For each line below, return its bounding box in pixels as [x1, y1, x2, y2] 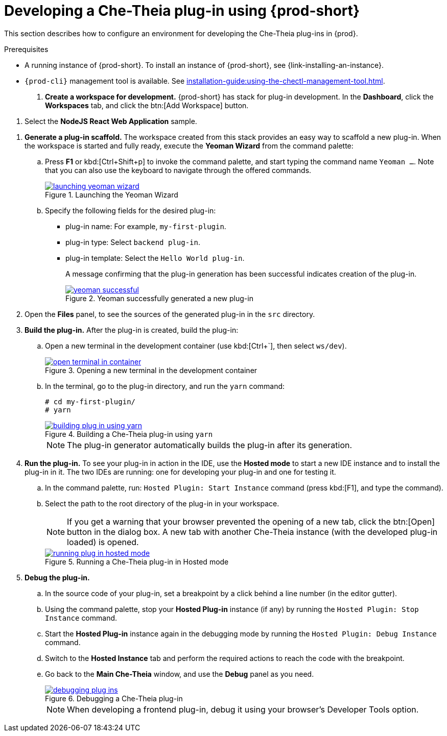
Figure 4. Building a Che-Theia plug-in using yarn [45, 429, 213, 438]
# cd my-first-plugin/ [45, 397, 136, 406]
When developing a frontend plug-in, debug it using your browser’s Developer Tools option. [67, 704, 419, 715]
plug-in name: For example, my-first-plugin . [65, 222, 226, 231]
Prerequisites [4, 44, 49, 54]
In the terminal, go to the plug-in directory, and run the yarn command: [45, 381, 285, 390]
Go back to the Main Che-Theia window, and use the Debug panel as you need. [45, 669, 314, 678]
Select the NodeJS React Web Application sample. [25, 116, 197, 126]
